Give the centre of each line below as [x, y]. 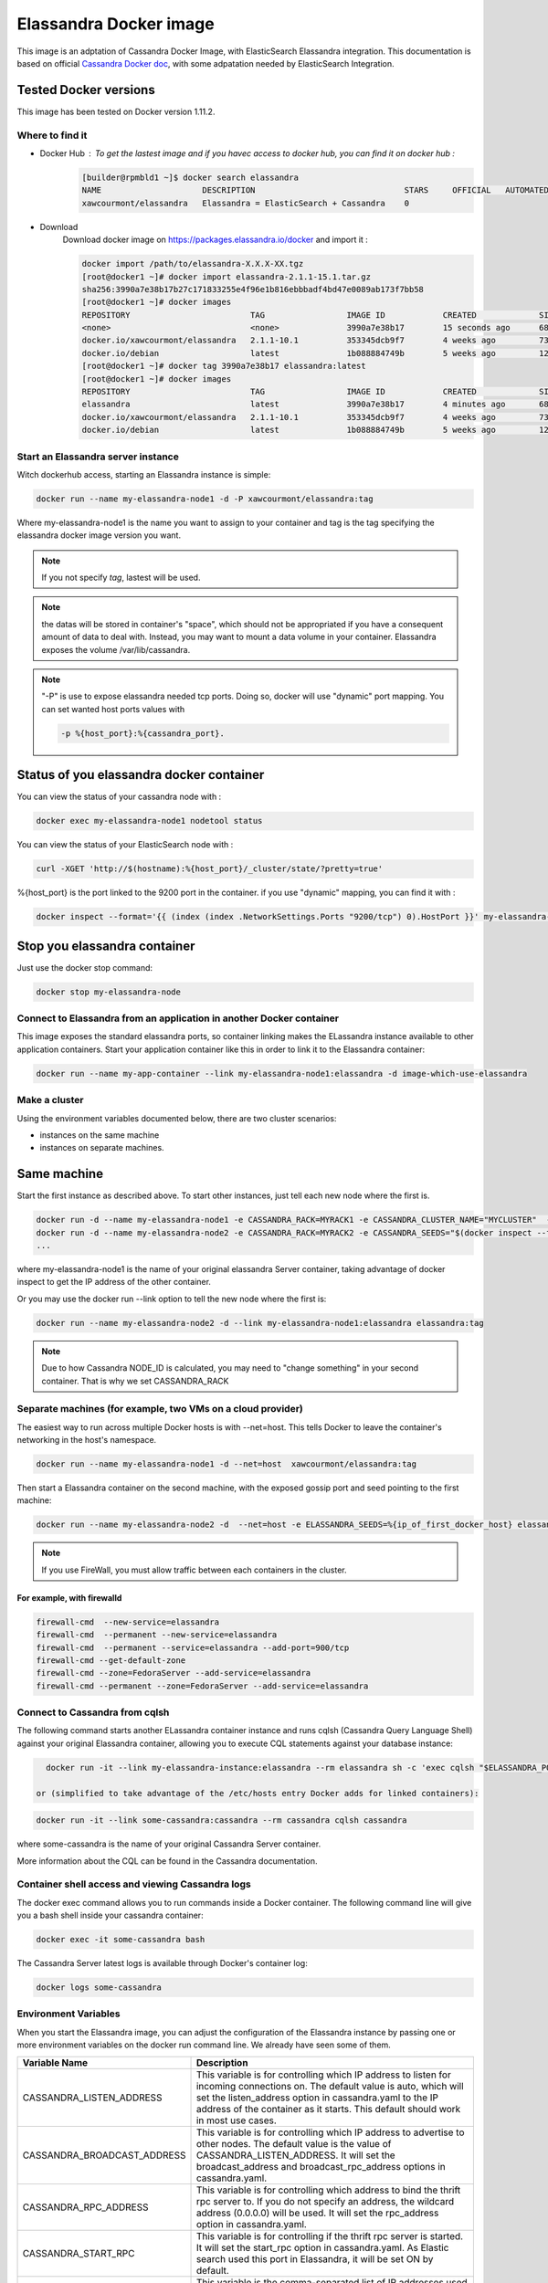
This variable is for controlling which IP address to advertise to [330, 2132]
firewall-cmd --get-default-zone [111, 1660]
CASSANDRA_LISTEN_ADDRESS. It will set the [296, 2155]
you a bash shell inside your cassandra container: [111, 1915]
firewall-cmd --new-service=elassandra [127, 1622]
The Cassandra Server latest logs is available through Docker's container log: [162, 1963]
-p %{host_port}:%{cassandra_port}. [143, 733]
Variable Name [55, 2062]
